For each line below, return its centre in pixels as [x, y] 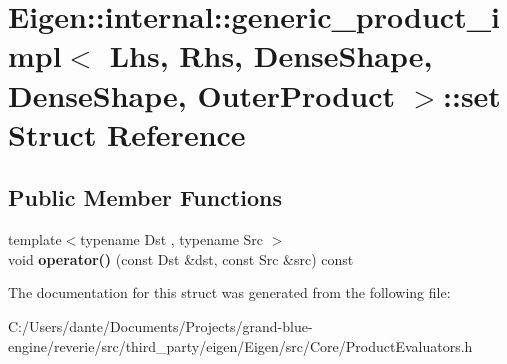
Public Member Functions [145, 197]
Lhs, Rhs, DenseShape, [271, 55]
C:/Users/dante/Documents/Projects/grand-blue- [160, 325]
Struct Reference [127, 133]
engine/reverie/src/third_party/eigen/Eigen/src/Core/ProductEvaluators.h [240, 345]
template [35, 239]
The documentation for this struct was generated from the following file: [229, 292]
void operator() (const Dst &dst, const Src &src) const [181, 258]
